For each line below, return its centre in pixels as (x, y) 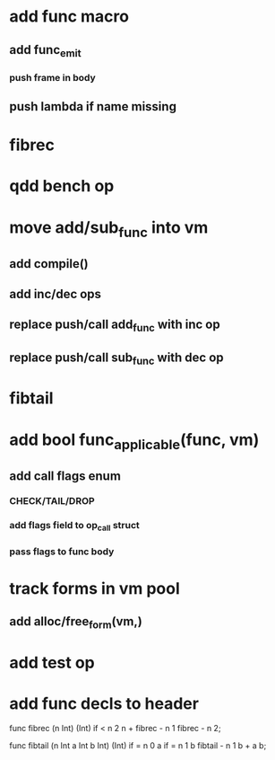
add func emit (46, 51)
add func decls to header (104, 703)
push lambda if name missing (93, 106)
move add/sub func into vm (109, 229)
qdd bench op (62, 186)
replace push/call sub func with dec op (116, 358)
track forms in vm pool (95, 588)
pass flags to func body (62, 552)
